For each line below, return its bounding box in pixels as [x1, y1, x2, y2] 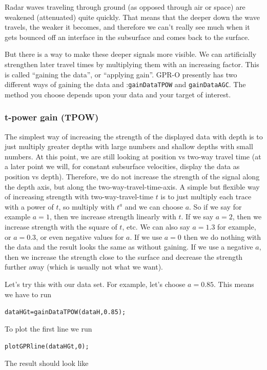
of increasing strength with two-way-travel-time [5, 191, 153, 202]
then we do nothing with [183, 231, 261, 242]
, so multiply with [58, 201, 115, 212]
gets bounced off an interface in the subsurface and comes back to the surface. [5, 31, 250, 42]
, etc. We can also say [122, 221, 190, 232]
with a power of [5, 201, 54, 212]
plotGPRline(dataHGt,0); [5, 343, 89, 351]
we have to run [5, 289, 52, 299]
